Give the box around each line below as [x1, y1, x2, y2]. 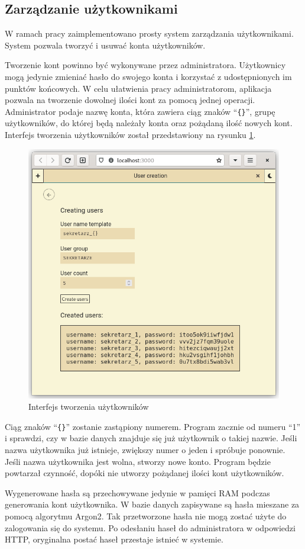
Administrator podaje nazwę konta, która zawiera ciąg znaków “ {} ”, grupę [5, 105, 275, 117]
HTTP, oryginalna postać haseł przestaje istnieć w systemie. [5, 533, 223, 545]
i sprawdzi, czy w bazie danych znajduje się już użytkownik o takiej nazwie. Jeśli [5, 432, 297, 444]
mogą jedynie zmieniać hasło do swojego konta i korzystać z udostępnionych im [5, 70, 292, 82]
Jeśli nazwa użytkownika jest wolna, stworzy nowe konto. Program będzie [5, 455, 271, 467]
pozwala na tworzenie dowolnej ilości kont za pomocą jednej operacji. [5, 94, 255, 106]
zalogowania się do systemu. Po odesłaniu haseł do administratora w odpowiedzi [5, 521, 296, 534]
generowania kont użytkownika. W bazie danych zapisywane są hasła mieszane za [5, 498, 300, 511]
